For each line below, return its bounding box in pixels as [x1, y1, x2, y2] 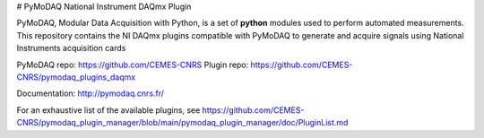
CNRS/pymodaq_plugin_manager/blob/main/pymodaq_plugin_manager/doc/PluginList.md [16, 117, 349, 128]
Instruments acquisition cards [16, 43, 126, 54]
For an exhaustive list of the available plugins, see [16, 104, 201, 116]
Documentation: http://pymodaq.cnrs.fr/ [16, 88, 165, 99]
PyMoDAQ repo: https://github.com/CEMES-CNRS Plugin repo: [16, 59, 249, 70]
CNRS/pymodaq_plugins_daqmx [16, 72, 136, 82]
